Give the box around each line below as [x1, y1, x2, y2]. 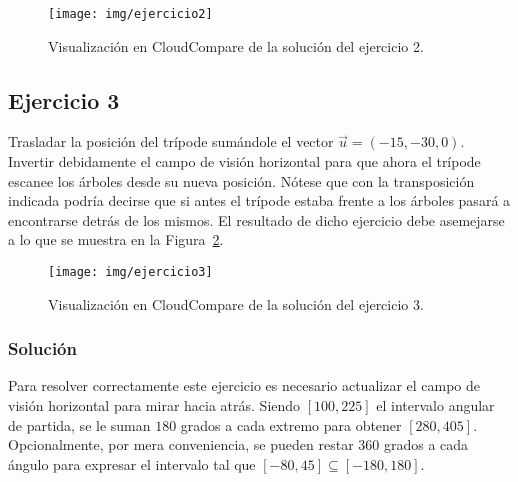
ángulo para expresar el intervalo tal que [8, 453, 256, 474]
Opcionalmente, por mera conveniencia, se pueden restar [8, 434, 354, 455]
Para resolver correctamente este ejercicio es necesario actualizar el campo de [8, 375, 481, 396]
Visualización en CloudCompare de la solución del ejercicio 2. [48, 35, 424, 56]
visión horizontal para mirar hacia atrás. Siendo [8, 395, 301, 416]
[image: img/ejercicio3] [48, 265, 213, 280]
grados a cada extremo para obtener [180, 414, 402, 435]
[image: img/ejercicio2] [48, 7, 213, 21]
